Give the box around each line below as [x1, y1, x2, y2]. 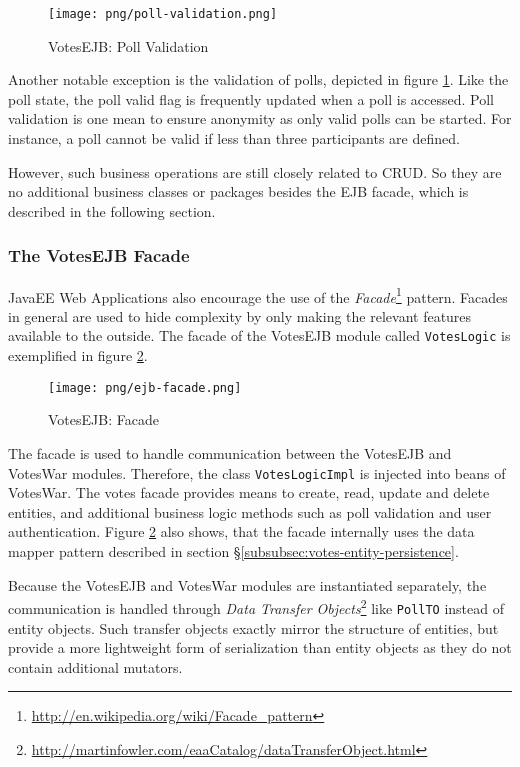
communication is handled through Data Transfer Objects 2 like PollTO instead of [8, 595, 505, 618]
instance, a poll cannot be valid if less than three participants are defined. [8, 128, 460, 149]
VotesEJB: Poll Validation [48, 35, 209, 56]
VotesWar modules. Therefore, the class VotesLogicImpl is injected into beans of [8, 462, 506, 483]
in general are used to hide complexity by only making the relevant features [8, 305, 472, 326]
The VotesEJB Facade [8, 243, 190, 268]
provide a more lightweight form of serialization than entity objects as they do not [8, 637, 512, 658]
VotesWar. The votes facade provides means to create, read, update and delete [8, 482, 490, 503]
